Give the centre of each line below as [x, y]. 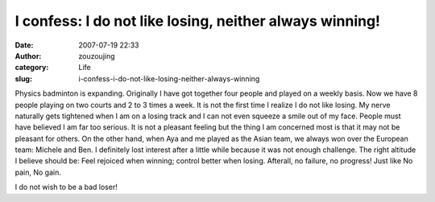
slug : [23, 78]
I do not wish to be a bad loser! [66, 187]
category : [32, 68]
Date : [24, 45]
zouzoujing [97, 56]
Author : [28, 56]
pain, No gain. [38, 172]
